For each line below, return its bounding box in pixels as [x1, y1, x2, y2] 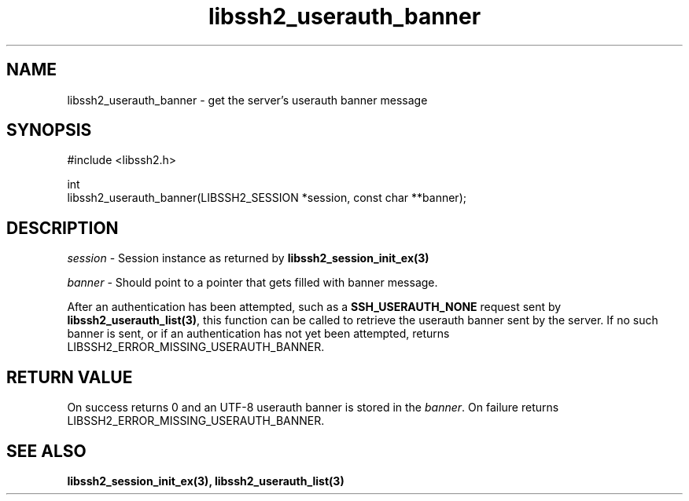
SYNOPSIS [6, 120, 92, 141]
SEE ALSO [6, 441, 87, 461]
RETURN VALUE [6, 367, 133, 387]
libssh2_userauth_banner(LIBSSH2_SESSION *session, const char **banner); [67, 191, 466, 205]
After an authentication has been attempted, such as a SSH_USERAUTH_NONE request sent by [67, 300, 562, 314]
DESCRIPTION [6, 218, 119, 238]
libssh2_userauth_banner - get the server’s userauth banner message [67, 93, 428, 107]
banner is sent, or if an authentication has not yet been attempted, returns [67, 327, 450, 341]
